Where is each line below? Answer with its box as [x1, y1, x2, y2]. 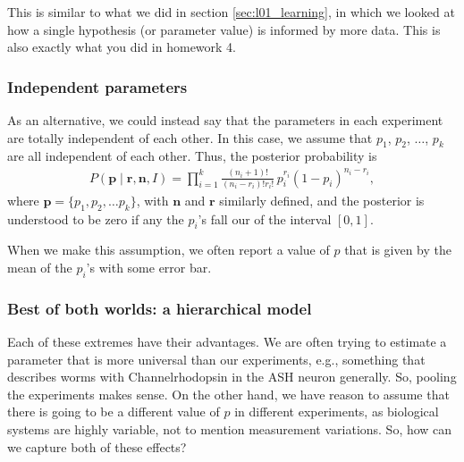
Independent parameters [7, 75, 188, 97]
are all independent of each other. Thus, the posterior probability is [7, 147, 377, 165]
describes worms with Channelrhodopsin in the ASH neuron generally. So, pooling [7, 367, 457, 386]
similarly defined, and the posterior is [219, 190, 425, 209]
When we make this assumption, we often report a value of [7, 240, 330, 259]
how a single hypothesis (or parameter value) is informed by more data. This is [7, 20, 441, 38]
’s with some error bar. [86, 258, 212, 277]
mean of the [7, 258, 72, 277]
